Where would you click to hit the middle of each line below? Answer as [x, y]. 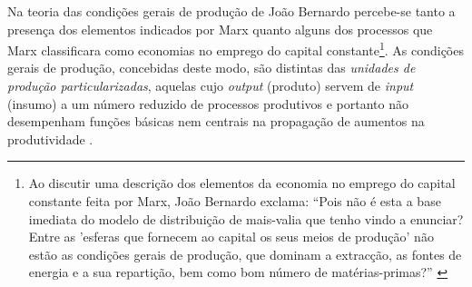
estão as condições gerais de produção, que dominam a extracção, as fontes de [245, 254]
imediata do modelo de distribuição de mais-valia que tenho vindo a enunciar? [246, 218]
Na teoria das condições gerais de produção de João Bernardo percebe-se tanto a [231, 11]
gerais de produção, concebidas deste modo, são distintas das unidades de [211, 68]
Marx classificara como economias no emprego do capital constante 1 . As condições [236, 49]
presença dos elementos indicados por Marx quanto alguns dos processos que [220, 29]
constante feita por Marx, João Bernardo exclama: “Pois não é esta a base [235, 201]
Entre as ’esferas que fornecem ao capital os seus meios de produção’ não [231, 237]
